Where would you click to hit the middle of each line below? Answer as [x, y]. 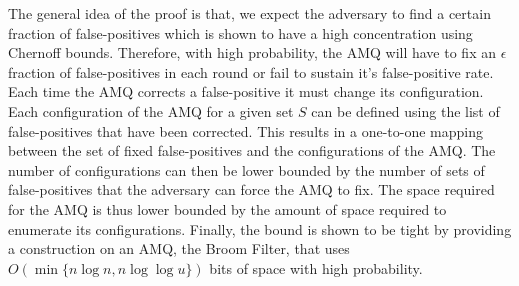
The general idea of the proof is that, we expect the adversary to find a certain [249, 13]
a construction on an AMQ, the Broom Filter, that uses [179, 248]
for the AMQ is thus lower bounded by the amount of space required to [227, 208]
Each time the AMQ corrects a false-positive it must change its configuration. [246, 91]
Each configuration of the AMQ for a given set [151, 110]
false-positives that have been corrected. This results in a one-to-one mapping [245, 130]
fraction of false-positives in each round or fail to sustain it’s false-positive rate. [251, 71]
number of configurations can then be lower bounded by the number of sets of [246, 169]
